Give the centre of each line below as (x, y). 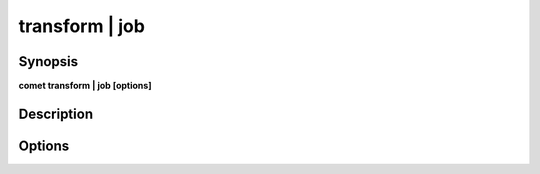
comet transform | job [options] (85, 86)
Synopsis (48, 61)
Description (56, 113)
